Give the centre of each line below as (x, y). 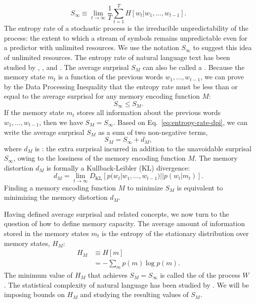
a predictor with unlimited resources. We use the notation (92, 47)
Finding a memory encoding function (60, 187)
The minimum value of (38, 274)
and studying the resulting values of (134, 294)
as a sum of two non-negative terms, (153, 132)
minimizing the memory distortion (56, 197)
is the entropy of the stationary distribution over (175, 233)
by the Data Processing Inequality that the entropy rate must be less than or (121, 86)
